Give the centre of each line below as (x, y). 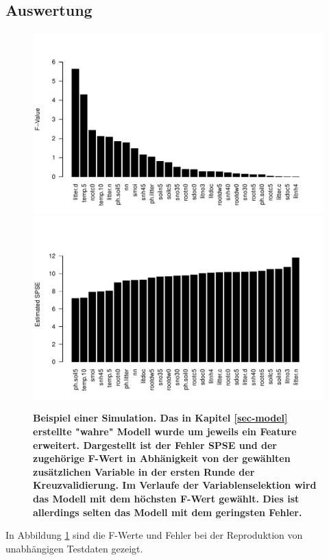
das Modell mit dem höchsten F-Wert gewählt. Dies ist (166, 498)
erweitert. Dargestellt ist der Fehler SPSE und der (155, 445)
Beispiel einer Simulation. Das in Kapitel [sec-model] (160, 418)
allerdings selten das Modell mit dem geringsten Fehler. (168, 512)
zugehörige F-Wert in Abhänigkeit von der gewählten (162, 458)
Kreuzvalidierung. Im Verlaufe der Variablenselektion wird (175, 485)
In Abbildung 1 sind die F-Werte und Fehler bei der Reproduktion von (154, 535)
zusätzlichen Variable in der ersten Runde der (144, 471)
